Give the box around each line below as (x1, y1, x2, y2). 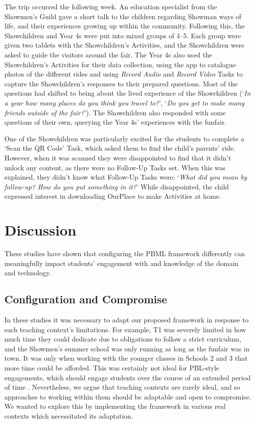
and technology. (4, 267, 51, 278)
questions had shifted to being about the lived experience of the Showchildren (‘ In (4, 88, 251, 98)
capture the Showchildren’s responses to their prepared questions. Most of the (4, 78, 238, 88)
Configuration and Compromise (4, 291, 167, 307)
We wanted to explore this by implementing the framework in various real (4, 401, 226, 411)
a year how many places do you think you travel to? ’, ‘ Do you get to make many (4, 97, 245, 107)
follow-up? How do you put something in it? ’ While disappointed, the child (4, 181, 229, 191)
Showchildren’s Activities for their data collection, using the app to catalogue (4, 59, 236, 69)
